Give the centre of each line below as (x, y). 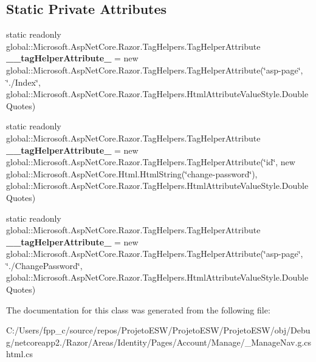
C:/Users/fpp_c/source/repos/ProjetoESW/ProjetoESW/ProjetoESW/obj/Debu (158, 330)
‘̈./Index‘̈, (23, 82)
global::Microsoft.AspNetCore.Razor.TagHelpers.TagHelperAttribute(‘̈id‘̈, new (151, 162)
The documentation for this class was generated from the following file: (138, 309)
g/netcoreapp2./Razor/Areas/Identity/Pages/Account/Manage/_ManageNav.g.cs (159, 342)
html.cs (20, 354)
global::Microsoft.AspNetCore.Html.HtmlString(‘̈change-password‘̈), (132, 173)
